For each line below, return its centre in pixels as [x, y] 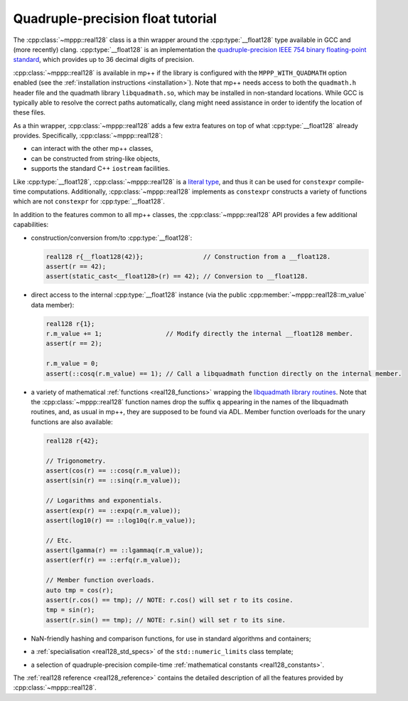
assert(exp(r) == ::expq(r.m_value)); [113, 510]
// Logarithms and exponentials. [104, 501]
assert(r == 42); [76, 266]
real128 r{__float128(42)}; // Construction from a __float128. [188, 257]
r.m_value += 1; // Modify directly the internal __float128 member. [199, 334]
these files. [29, 112]
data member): [53, 305]
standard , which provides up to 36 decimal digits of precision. [104, 60]
